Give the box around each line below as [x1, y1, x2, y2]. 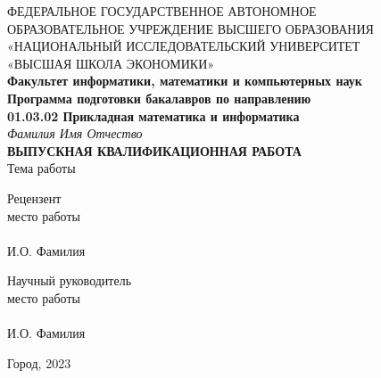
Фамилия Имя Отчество [7, 124, 143, 143]
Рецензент [7, 188, 62, 207]
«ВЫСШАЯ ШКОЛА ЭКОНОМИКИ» [7, 53, 215, 72]
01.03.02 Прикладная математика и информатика [7, 106, 300, 125]
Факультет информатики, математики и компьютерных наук [7, 71, 362, 90]
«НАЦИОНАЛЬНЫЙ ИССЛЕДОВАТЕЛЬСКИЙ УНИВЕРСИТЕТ [7, 37, 360, 55]
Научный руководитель [7, 271, 132, 290]
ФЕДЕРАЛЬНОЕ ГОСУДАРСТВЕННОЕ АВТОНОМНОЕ [7, 2, 317, 20]
